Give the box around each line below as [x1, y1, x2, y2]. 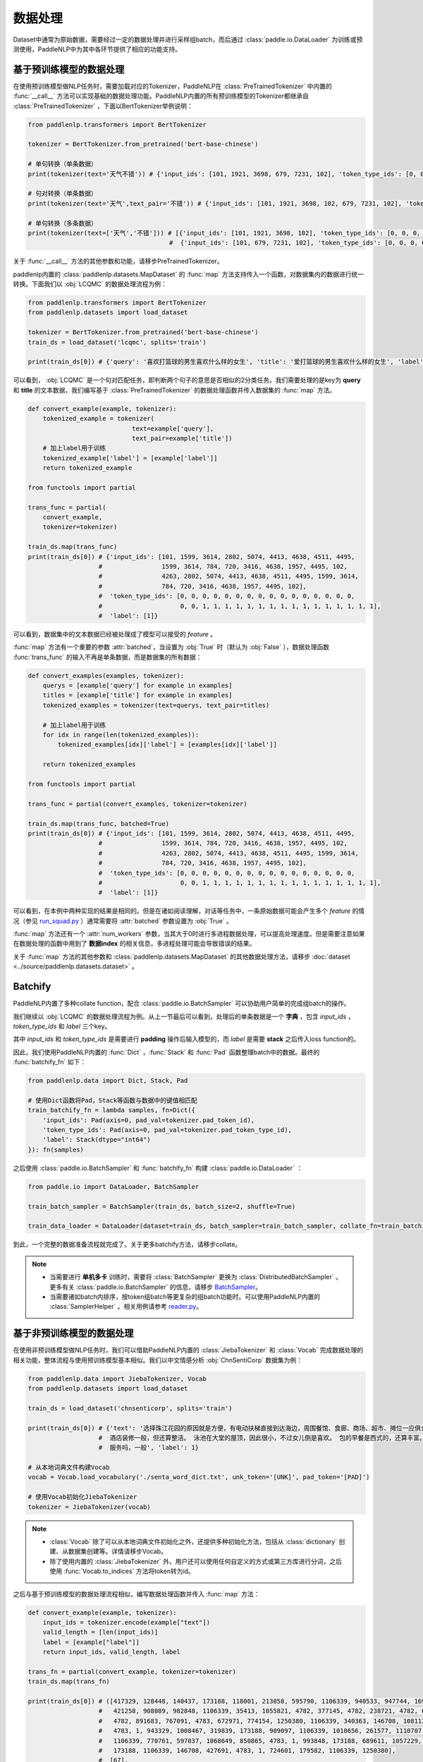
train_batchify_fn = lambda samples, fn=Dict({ [27, 1107, 195, 1114]
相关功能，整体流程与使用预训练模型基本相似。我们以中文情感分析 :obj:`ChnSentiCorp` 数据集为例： [13, 1355, 303, 1364]
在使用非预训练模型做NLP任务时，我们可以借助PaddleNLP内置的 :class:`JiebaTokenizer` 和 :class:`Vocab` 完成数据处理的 [13, 1346, 363, 1355]
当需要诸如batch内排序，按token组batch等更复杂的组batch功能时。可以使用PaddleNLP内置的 [49, 1292, 321, 1300]
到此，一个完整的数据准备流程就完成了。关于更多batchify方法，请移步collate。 [13, 1240, 242, 1249]
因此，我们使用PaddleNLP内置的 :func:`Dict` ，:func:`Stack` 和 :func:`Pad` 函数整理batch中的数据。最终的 [13, 1047, 320, 1056]
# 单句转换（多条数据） [27, 219, 98, 227]
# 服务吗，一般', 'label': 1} [98, 1443, 200, 1452]
